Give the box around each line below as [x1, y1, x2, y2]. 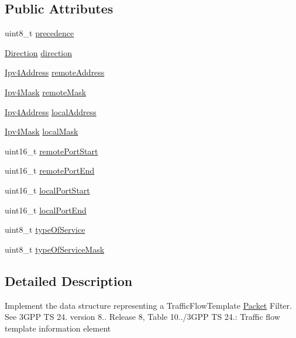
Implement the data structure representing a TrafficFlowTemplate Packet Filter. [5, 299, 292, 311]
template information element [5, 322, 111, 334]
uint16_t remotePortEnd [5, 164, 95, 177]
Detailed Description [5, 271, 133, 289]
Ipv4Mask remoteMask [5, 85, 87, 98]
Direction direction [5, 46, 73, 58]
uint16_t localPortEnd [5, 204, 87, 216]
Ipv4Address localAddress [5, 105, 97, 118]
